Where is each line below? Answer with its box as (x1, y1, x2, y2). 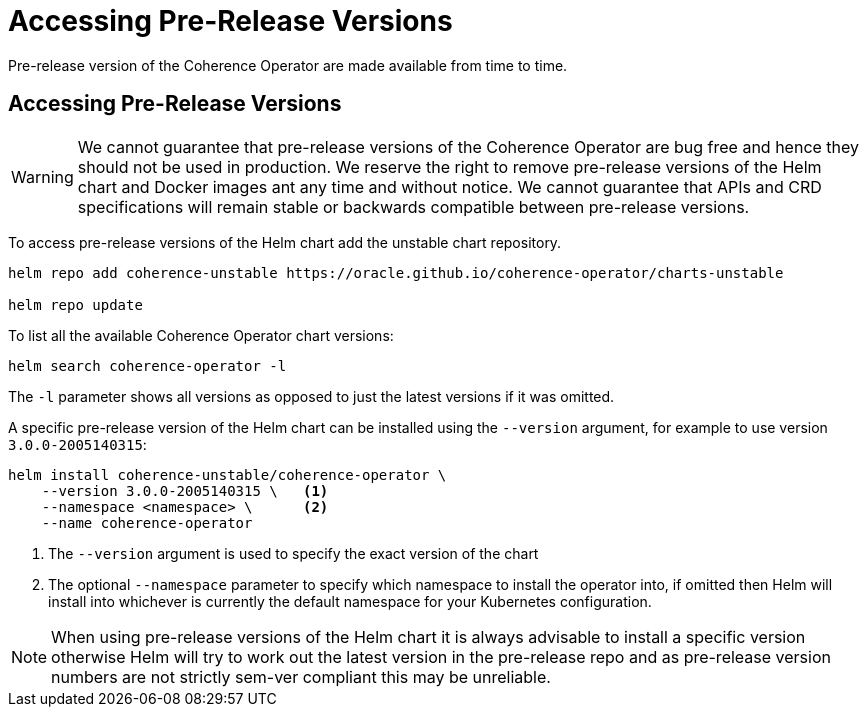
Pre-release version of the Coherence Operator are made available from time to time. (8, 56, 568, 74)
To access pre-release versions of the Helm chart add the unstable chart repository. (8, 233, 562, 251)
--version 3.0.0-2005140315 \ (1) (41, 482, 329, 499)
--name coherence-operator (41, 514, 253, 531)
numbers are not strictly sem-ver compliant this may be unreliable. (51, 666, 551, 687)
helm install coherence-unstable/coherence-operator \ (8, 466, 447, 483)
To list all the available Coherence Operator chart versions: (8, 326, 394, 344)
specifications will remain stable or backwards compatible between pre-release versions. (77, 196, 750, 217)
